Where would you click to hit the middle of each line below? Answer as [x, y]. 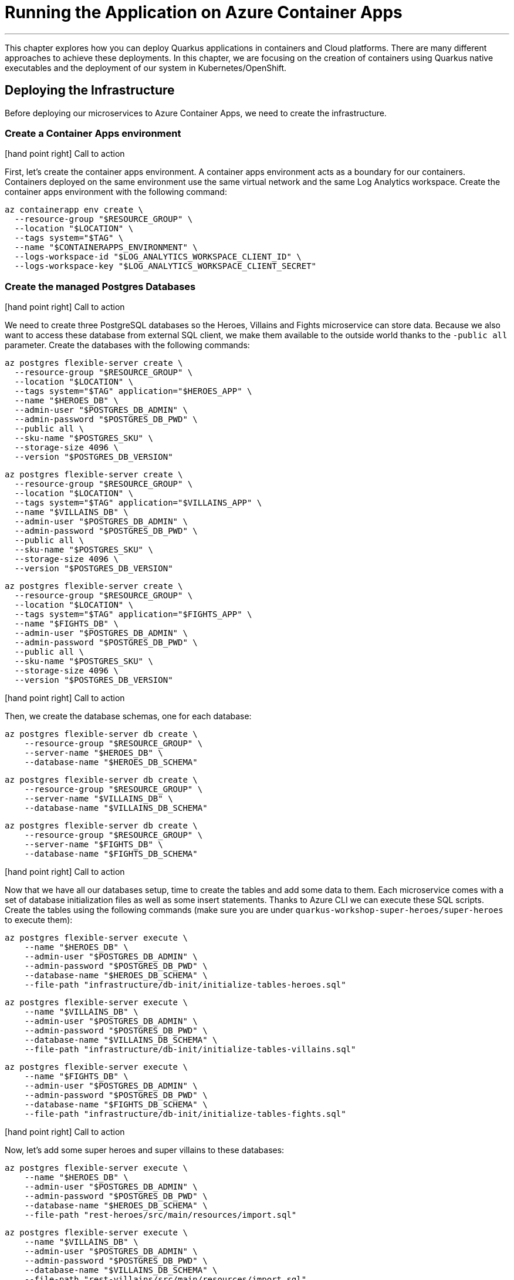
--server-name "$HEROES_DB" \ [94, 753]
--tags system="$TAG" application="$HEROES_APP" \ [133, 391]
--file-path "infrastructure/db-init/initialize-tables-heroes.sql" [185, 985]
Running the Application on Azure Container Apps [204, 12]
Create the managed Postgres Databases [100, 286]
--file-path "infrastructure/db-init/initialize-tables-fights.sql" [185, 1114]
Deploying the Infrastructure [90, 90]
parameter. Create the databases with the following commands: [127, 345]
